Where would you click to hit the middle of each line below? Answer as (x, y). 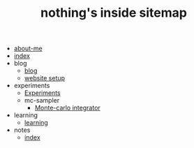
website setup (44, 78)
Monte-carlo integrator (68, 108)
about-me (28, 49)
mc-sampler (42, 101)
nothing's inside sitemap (114, 13)
